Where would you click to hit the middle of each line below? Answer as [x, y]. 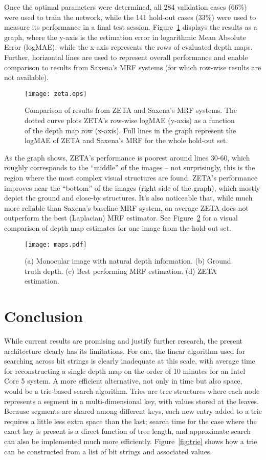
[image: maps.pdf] [56, 244]
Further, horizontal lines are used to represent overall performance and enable [126, 57]
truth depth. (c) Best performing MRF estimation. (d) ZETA [121, 271]
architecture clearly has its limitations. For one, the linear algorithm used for [125, 351]
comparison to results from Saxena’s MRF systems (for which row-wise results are [133, 67]
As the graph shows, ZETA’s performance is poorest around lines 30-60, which [127, 157]
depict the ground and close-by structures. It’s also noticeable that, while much [128, 198]
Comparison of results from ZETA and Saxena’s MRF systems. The [131, 110]
